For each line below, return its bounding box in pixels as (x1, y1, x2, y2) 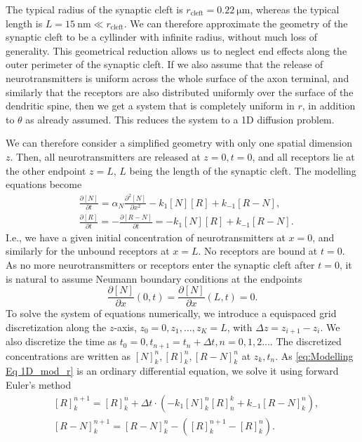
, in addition (302, 98, 356, 113)
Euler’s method (6, 377, 72, 392)
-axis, (114, 319, 137, 334)
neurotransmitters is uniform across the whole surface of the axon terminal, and (6, 70, 349, 85)
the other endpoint (6, 163, 86, 178)
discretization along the (6, 319, 107, 334)
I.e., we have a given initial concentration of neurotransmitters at (6, 229, 286, 244)
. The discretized (269, 334, 342, 349)
